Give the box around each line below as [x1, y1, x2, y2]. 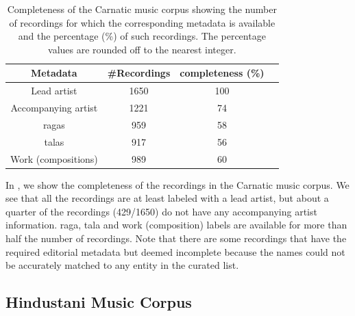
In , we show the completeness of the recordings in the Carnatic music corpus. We [5, 177, 350, 192]
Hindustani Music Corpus [5, 291, 192, 313]
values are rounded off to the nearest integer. [48, 42, 236, 56]
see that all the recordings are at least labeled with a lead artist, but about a [5, 191, 329, 205]
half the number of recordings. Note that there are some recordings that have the [5, 231, 347, 246]
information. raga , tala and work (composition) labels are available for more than [5, 218, 347, 232]
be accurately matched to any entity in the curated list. [5, 258, 239, 272]
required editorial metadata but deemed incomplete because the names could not [5, 244, 345, 259]
